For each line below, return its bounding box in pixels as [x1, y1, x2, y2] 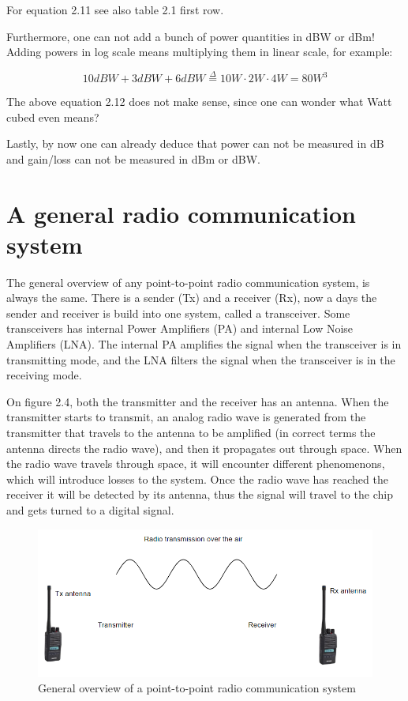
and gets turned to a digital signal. [6, 502, 174, 518]
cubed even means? [6, 108, 99, 125]
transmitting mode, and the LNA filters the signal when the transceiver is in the [6, 351, 395, 367]
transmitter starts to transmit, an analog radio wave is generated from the [6, 409, 366, 425]
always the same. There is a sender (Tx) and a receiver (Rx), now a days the [6, 289, 377, 306]
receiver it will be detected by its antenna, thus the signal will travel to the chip [6, 486, 393, 503]
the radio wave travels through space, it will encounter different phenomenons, [6, 455, 385, 472]
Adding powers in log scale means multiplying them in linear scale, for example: [6, 43, 393, 60]
